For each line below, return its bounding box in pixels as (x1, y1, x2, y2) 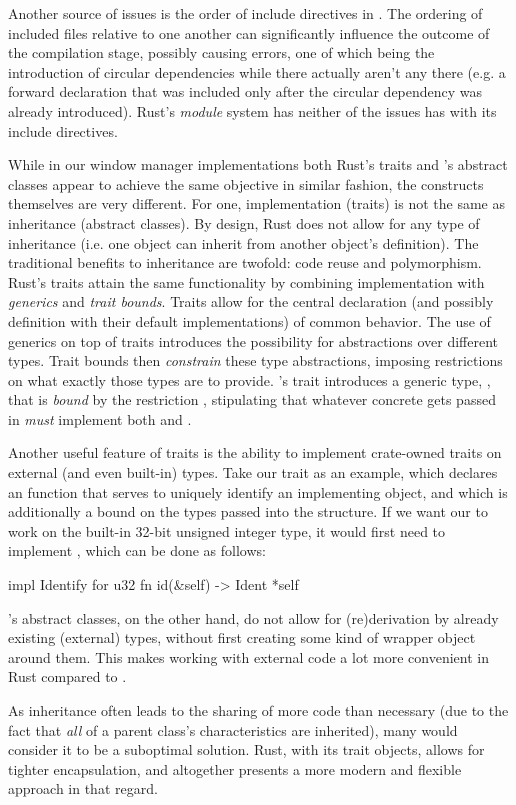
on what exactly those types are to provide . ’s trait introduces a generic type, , (8, 369, 491, 390)
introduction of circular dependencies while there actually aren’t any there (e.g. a (8, 61, 506, 82)
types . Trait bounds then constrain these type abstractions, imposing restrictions (8, 350, 503, 371)
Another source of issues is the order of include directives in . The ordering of (8, 3, 483, 23)
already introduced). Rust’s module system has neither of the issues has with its (8, 100, 497, 121)
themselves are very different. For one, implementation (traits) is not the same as (8, 193, 506, 214)
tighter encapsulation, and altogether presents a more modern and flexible (8, 758, 462, 779)
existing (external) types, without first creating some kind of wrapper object (8, 627, 476, 648)
